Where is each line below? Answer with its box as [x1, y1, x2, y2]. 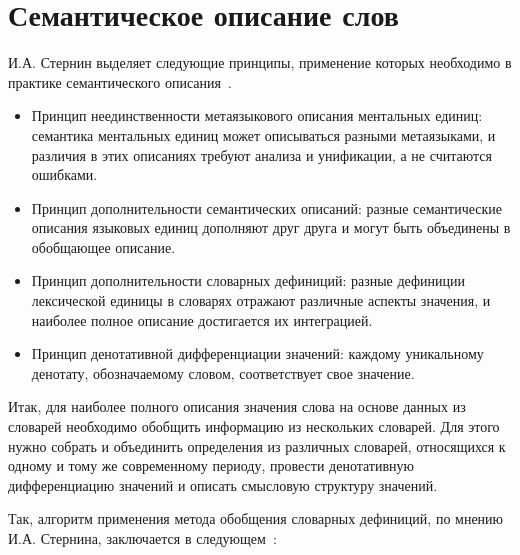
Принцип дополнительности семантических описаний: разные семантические [31, 197, 503, 218]
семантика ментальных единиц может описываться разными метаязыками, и [31, 124, 496, 145]
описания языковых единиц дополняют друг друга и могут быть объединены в [31, 217, 511, 238]
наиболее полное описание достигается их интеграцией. [31, 309, 373, 330]
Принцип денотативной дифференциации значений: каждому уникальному [31, 343, 484, 364]
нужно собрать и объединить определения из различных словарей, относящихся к [8, 435, 506, 456]
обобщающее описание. [31, 236, 176, 257]
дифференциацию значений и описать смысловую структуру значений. [8, 474, 438, 495]
